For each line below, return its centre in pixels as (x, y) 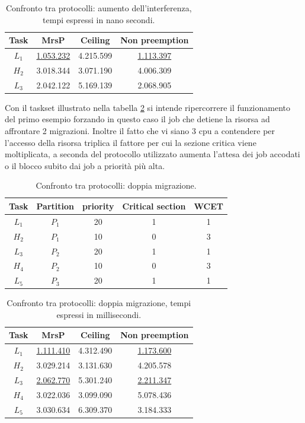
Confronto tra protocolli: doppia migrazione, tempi (99, 303)
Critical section (154, 206)
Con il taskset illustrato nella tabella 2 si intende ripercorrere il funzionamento (148, 107)
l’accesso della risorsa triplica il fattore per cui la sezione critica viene (131, 142)
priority (98, 206)
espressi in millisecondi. (99, 314)
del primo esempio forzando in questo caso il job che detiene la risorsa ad (137, 119)
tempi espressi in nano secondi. (99, 19)
